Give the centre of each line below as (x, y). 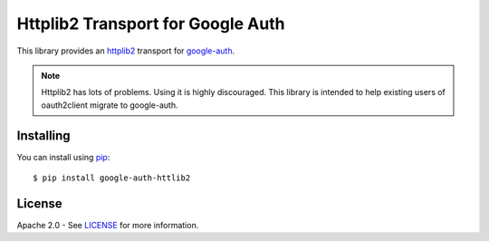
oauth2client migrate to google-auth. (110, 105)
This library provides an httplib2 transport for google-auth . (126, 51)
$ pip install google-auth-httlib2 (112, 178)
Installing (44, 135)
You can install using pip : (63, 157)
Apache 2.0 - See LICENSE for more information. (108, 225)
